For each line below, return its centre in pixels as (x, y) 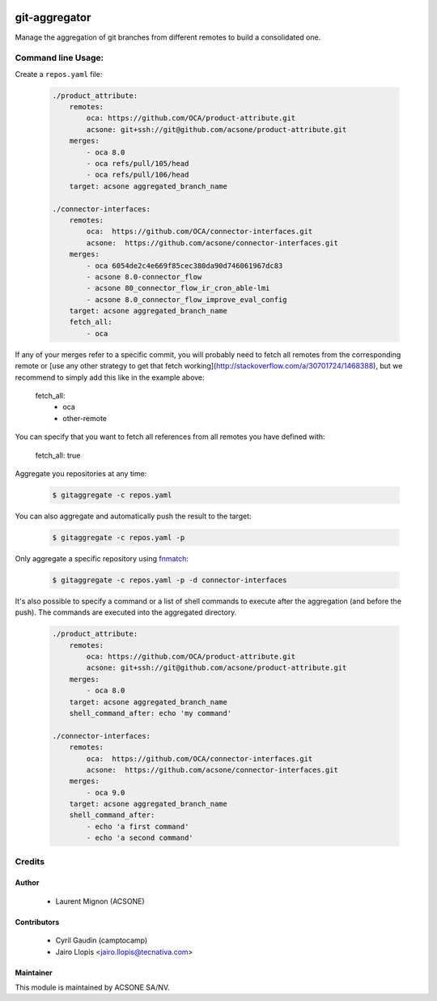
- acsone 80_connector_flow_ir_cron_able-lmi (178, 288)
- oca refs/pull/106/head (138, 175)
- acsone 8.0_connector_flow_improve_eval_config (187, 299)
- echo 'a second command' (140, 838)
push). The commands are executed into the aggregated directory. (126, 612)
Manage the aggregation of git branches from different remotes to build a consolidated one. (168, 37)
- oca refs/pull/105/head (138, 163)
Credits (30, 861)
